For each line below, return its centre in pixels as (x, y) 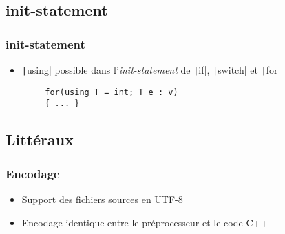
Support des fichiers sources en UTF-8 (102, 199)
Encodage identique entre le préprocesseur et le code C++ (145, 222)
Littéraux (40, 139)
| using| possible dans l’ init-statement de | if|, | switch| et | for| (151, 70)
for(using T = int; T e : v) (112, 92)
